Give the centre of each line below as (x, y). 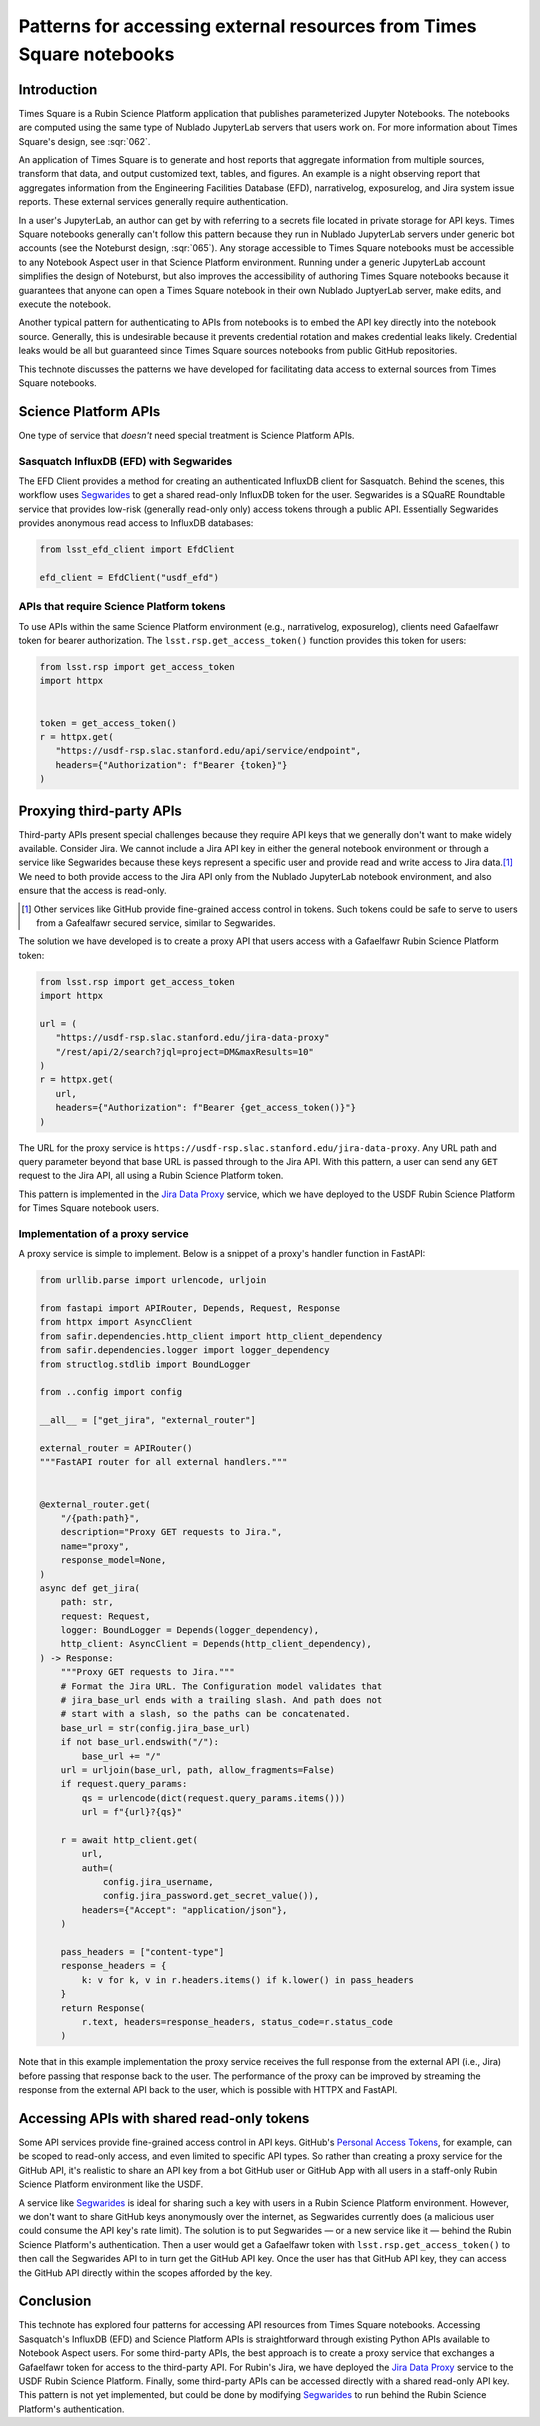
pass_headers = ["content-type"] (142, 1952)
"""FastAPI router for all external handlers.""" (163, 1462)
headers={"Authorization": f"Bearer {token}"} (171, 764)
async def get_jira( (89, 1588)
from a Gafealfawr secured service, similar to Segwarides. (156, 922)
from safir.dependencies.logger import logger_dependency (184, 1350)
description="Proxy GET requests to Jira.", (171, 1532)
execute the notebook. (65, 304)
